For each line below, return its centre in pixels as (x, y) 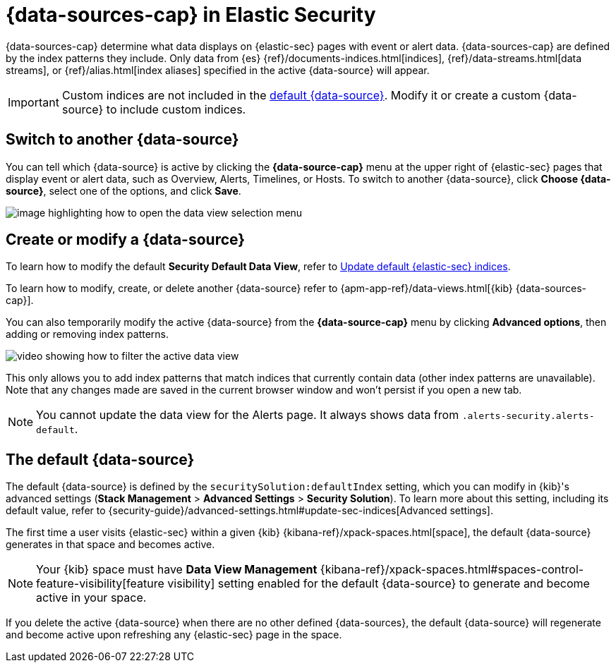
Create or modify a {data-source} (126, 240)
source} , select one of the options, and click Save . (123, 190)
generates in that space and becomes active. (110, 545)
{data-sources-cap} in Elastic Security (191, 15)
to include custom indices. (176, 109)
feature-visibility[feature (100, 584)
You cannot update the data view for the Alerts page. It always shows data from (248, 415)
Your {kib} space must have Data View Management (177, 570)
